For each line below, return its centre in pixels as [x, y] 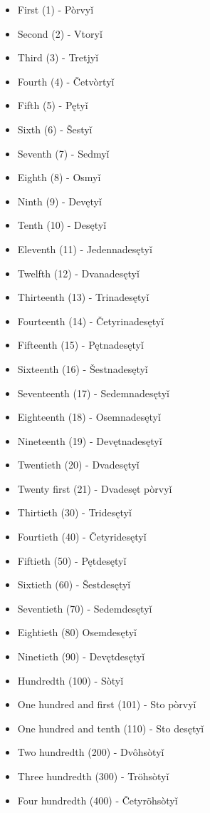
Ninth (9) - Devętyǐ [59, 201]
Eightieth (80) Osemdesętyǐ [77, 632]
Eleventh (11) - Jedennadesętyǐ [85, 249]
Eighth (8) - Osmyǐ [59, 177]
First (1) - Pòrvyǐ [56, 9]
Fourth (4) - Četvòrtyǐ [66, 81]
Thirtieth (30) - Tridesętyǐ [74, 512]
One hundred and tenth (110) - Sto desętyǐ [111, 728]
